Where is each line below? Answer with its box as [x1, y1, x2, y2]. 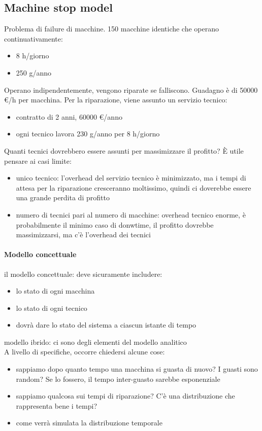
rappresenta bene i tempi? [16, 400, 97, 411]
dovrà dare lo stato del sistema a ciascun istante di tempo [16, 319, 196, 330]
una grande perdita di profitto [16, 192, 110, 203]
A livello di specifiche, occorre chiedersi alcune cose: [4, 346, 165, 357]
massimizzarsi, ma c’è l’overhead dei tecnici [16, 229, 151, 240]
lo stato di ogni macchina [16, 285, 95, 296]
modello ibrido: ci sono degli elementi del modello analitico [4, 336, 187, 347]
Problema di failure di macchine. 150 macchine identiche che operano [4, 23, 219, 34]
